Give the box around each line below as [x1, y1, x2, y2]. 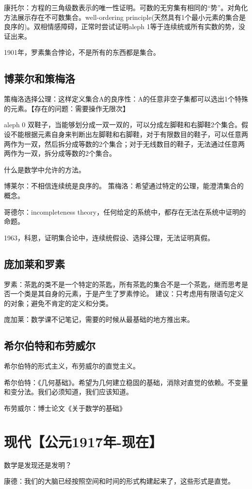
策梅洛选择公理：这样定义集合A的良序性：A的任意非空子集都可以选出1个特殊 [4, 94, 248, 104]
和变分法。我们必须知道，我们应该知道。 [4, 387, 133, 397]
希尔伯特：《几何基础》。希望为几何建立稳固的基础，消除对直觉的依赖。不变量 [4, 377, 248, 387]
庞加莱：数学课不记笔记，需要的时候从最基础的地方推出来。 [4, 314, 194, 324]
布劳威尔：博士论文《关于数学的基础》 [4, 403, 126, 413]
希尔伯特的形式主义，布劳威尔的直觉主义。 [4, 361, 140, 371]
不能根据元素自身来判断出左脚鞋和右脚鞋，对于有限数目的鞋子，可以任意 [10, 129, 241, 139]
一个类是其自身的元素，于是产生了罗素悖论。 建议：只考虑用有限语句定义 [10, 288, 244, 299]
